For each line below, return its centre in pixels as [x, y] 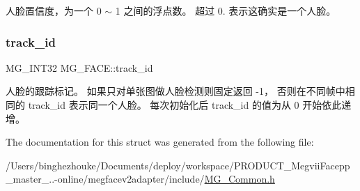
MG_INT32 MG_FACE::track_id [79, 67]
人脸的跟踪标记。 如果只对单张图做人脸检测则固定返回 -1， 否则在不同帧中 [175, 91]
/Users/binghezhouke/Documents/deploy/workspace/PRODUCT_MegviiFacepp [178, 165]
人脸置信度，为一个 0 [54, 10]
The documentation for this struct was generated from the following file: [160, 142]
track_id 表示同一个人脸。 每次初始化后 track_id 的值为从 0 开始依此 [185, 105]
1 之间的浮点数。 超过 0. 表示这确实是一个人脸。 [226, 10]
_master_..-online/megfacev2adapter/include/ [105, 179]
